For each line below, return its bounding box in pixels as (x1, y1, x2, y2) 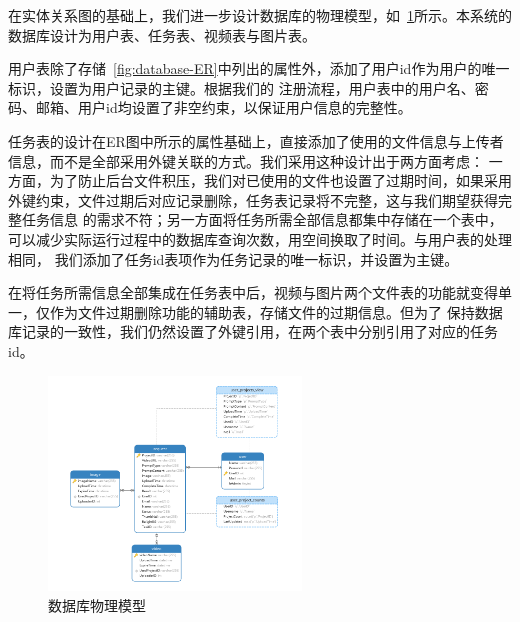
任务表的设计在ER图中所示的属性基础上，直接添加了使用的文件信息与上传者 (8, 130, 504, 151)
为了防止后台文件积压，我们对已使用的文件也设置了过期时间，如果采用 (49, 170, 512, 191)
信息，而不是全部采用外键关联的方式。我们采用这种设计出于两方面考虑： (8, 150, 484, 171)
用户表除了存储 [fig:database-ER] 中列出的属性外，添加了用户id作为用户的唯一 (8, 58, 510, 79)
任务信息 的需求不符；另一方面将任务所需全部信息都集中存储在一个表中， (21, 209, 503, 230)
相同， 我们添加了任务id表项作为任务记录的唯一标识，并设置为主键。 (8, 248, 459, 269)
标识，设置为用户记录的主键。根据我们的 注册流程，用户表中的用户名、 (8, 77, 475, 98)
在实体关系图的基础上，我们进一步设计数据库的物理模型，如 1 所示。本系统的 (8, 5, 512, 25)
